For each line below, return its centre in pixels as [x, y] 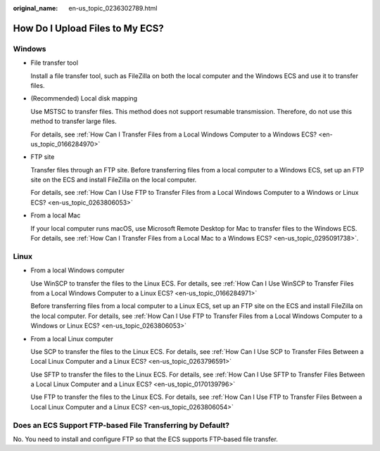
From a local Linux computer [72, 338]
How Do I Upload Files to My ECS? [89, 28]
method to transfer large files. [74, 121]
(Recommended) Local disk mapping [84, 99]
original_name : [36, 8]
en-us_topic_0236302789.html [113, 8]
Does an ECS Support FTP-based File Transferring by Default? [121, 425]
